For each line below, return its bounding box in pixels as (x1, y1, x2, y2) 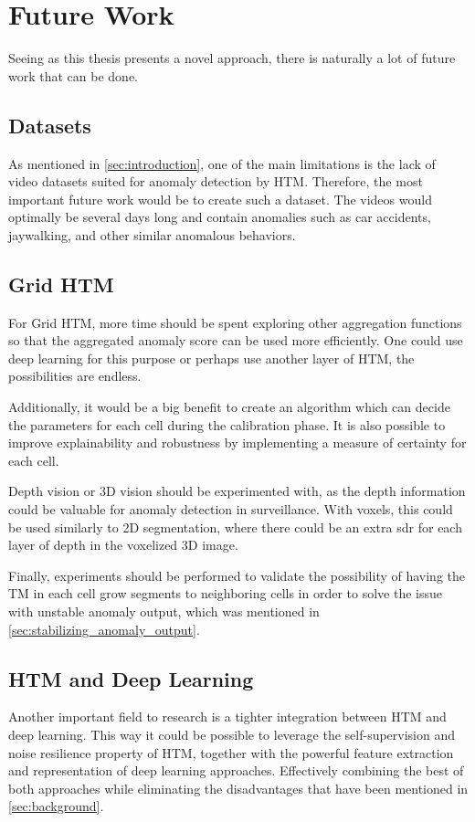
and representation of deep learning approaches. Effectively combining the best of (8, 761, 464, 780)
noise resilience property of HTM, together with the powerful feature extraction (8, 743, 454, 762)
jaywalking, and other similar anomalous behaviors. (8, 225, 296, 244)
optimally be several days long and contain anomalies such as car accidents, (8, 207, 431, 227)
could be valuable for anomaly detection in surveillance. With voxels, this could (8, 500, 453, 519)
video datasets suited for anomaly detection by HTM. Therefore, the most (8, 172, 423, 191)
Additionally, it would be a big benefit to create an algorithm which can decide (8, 397, 450, 416)
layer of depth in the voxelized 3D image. (8, 535, 238, 554)
